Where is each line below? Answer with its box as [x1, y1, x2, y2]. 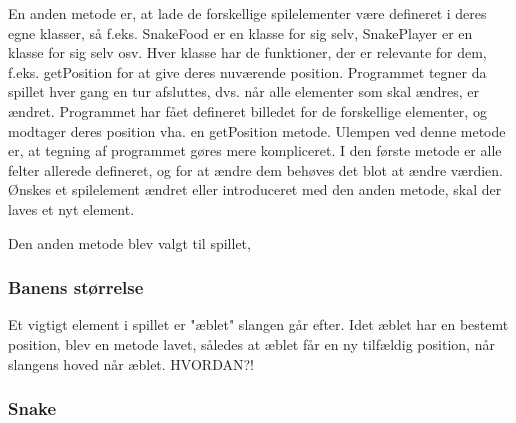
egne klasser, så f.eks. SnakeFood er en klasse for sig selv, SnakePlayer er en [8, 22, 473, 43]
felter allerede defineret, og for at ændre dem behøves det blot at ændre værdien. [8, 159, 504, 180]
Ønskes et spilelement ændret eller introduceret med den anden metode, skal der [8, 179, 502, 200]
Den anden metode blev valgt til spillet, [8, 232, 251, 253]
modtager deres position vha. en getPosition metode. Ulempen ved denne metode [8, 120, 506, 141]
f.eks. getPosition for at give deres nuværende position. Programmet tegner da [8, 61, 487, 82]
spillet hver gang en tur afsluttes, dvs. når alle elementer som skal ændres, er [8, 81, 479, 102]
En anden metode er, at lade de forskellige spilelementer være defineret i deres [8, 3, 487, 23]
